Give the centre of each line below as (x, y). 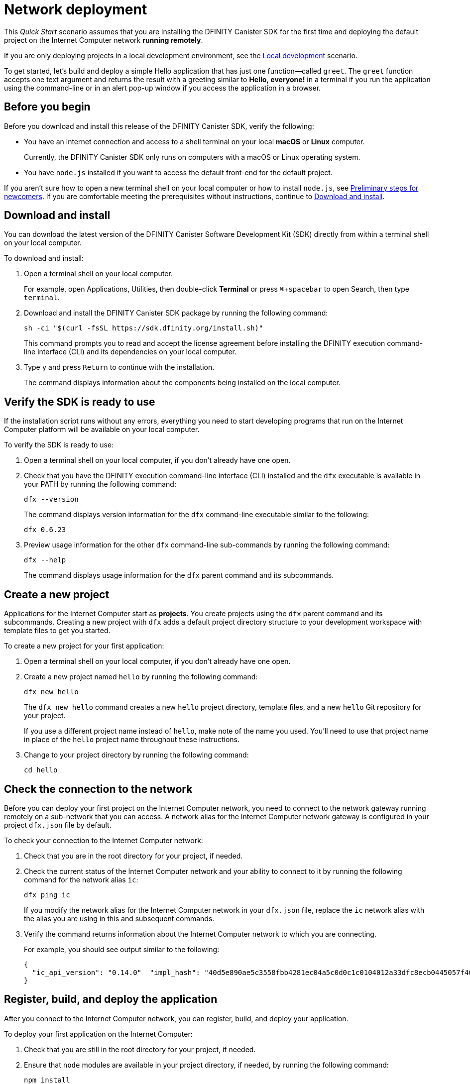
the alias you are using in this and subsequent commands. (119, 918)
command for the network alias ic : (81, 879)
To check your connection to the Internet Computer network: (104, 840)
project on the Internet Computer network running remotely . (104, 40)
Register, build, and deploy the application (111, 999)
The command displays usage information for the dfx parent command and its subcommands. (179, 575)
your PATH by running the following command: (100, 484)
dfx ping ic (47, 895)
